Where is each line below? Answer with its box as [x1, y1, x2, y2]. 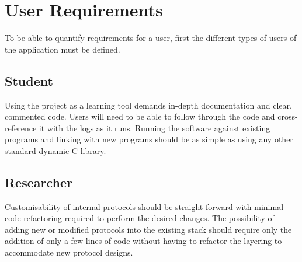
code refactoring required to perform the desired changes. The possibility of [5, 212, 275, 224]
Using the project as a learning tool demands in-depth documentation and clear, [5, 99, 292, 111]
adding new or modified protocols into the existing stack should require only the [5, 223, 292, 235]
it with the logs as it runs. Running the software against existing [39, 121, 270, 134]
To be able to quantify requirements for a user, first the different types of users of [5, 32, 297, 44]
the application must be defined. [5, 43, 120, 55]
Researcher [5, 173, 72, 191]
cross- [277, 110, 298, 123]
